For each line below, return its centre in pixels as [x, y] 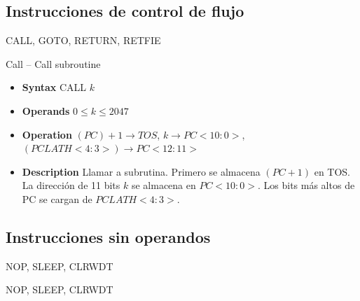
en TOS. [332, 171]
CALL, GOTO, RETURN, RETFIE [83, 40]
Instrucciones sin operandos [108, 236]
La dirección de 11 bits [71, 185]
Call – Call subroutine [53, 63]
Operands [46, 110]
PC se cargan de [57, 198]
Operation [47, 134]
